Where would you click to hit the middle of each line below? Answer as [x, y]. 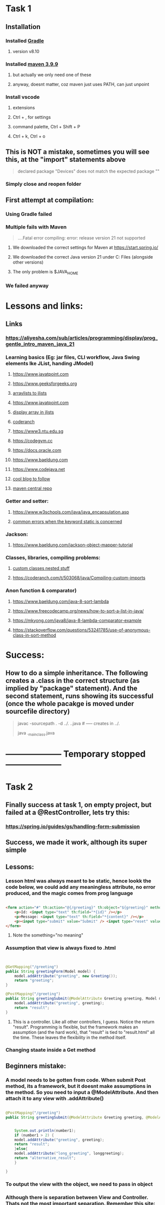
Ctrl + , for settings [32, 117]
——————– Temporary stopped [76, 754]
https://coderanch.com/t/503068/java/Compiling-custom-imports [79, 578]
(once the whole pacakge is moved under [70, 704]
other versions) [28, 262]
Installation [23, 27]
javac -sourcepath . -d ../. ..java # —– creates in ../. [69, 723]
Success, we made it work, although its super [76, 842]
